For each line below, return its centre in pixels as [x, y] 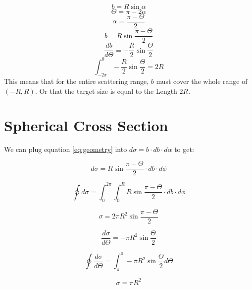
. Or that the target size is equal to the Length [106, 91]
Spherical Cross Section [86, 125]
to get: [184, 149]
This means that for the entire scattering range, [76, 81]
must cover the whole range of [202, 81]
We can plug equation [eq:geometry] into [66, 149]
